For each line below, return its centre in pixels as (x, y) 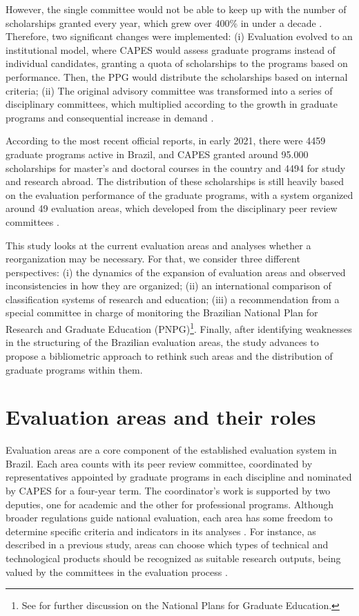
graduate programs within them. (74, 369)
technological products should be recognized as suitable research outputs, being (173, 558)
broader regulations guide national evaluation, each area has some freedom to (169, 518)
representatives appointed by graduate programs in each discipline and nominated (179, 477)
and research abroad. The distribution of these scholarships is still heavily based (175, 181)
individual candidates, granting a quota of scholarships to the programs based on (177, 63)
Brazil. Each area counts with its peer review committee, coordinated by (159, 463)
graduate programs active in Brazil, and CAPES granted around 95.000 (157, 154)
